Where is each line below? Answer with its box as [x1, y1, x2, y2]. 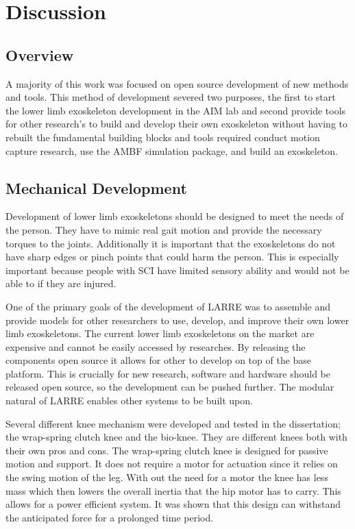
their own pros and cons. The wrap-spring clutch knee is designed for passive [5, 443, 328, 457]
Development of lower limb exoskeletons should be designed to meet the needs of [5, 209, 344, 223]
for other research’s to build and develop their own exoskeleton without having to [5, 116, 347, 131]
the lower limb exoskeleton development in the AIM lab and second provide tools [5, 103, 346, 117]
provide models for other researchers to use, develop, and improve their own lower [5, 312, 350, 327]
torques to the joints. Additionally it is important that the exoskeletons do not [5, 236, 336, 250]
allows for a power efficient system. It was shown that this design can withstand [5, 497, 341, 511]
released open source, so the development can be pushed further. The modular [5, 380, 334, 394]
